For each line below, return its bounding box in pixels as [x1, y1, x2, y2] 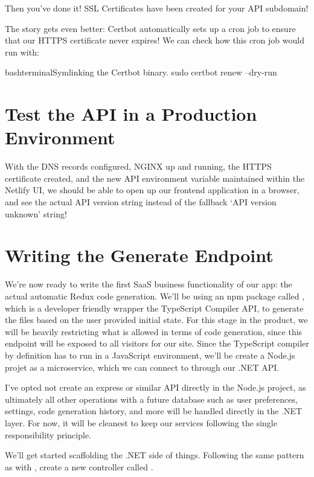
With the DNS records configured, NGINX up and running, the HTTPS [5, 160, 272, 173]
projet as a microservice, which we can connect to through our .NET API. [5, 360, 280, 373]
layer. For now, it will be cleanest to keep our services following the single [5, 416, 277, 429]
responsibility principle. [5, 428, 91, 441]
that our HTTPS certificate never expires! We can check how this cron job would [5, 34, 304, 46]
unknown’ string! [5, 207, 67, 220]
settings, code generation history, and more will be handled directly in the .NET [5, 405, 303, 417]
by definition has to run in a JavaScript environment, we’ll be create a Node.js [5, 348, 295, 361]
